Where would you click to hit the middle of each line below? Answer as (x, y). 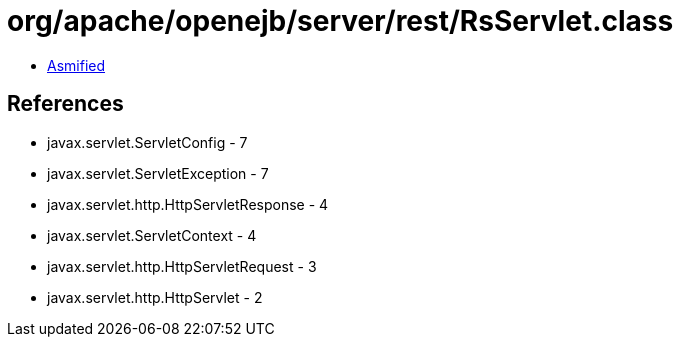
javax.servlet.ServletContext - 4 (152, 235)
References (65, 104)
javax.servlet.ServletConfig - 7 (147, 142)
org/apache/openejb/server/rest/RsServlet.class (340, 21)
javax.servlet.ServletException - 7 (158, 173)
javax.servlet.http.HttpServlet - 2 (155, 297)
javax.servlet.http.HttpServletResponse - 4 (188, 204)
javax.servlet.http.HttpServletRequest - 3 (182, 266)
